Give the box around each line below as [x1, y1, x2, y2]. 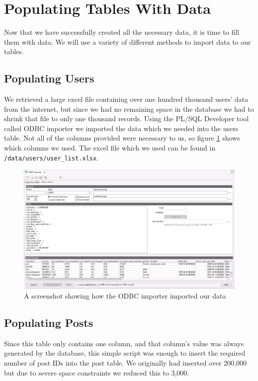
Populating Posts [4, 315, 93, 330]
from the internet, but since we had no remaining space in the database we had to [4, 103, 254, 114]
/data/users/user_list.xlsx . [4, 152, 99, 162]
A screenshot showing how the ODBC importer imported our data [24, 291, 226, 301]
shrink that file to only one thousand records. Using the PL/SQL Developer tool [4, 113, 249, 124]
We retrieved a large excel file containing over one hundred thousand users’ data [4, 94, 249, 104]
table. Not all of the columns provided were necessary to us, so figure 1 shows [4, 133, 240, 143]
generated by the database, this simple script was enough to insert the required [4, 348, 246, 358]
